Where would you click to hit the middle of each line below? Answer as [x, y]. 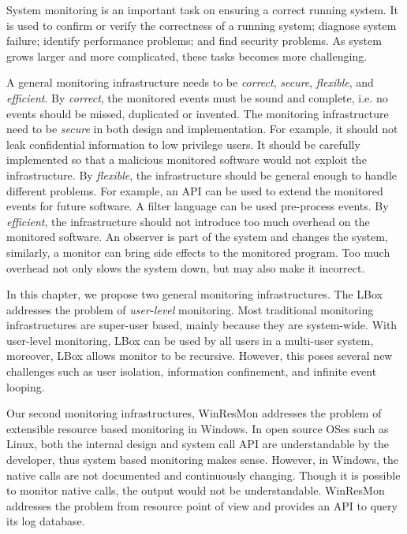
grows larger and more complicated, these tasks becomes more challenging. [187, 56]
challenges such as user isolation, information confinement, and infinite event [192, 371]
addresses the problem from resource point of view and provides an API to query [202, 505]
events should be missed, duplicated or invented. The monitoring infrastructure [198, 113]
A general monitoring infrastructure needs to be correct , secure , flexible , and [190, 82]
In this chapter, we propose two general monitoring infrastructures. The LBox [194, 294]
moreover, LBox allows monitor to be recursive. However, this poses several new [200, 356]
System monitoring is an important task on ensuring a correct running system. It [202, 9]
